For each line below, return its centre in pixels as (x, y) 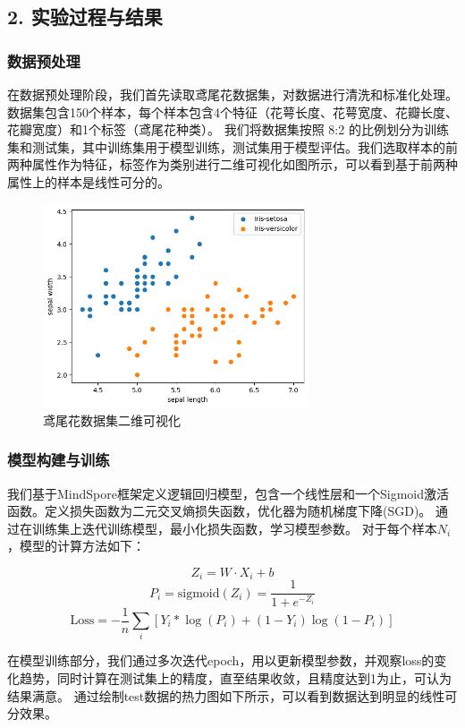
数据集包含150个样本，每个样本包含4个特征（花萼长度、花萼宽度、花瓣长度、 (232, 111)
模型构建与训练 (59, 460)
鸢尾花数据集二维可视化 (112, 420)
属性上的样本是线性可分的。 (89, 181)
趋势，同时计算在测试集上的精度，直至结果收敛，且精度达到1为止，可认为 (235, 677)
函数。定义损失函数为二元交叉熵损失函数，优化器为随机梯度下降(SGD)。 (220, 511)
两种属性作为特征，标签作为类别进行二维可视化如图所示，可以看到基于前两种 (232, 164)
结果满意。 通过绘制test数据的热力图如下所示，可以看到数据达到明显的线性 (226, 695)
